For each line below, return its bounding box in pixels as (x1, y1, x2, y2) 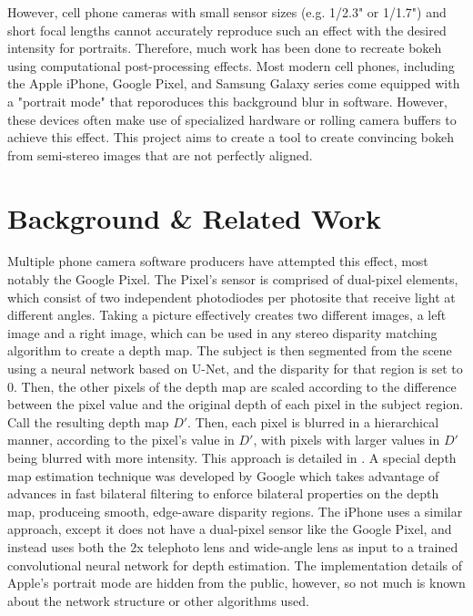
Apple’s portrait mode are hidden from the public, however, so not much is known (7, 573, 466, 592)
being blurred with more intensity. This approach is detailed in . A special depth (7, 448, 457, 467)
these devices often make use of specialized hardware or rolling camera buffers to (7, 109, 457, 128)
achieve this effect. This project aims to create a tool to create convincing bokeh (7, 128, 455, 147)
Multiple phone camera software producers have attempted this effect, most (7, 252, 428, 271)
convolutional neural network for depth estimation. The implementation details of (7, 555, 463, 574)
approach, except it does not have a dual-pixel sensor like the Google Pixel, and (7, 519, 452, 539)
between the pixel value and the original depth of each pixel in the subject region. (7, 395, 464, 414)
